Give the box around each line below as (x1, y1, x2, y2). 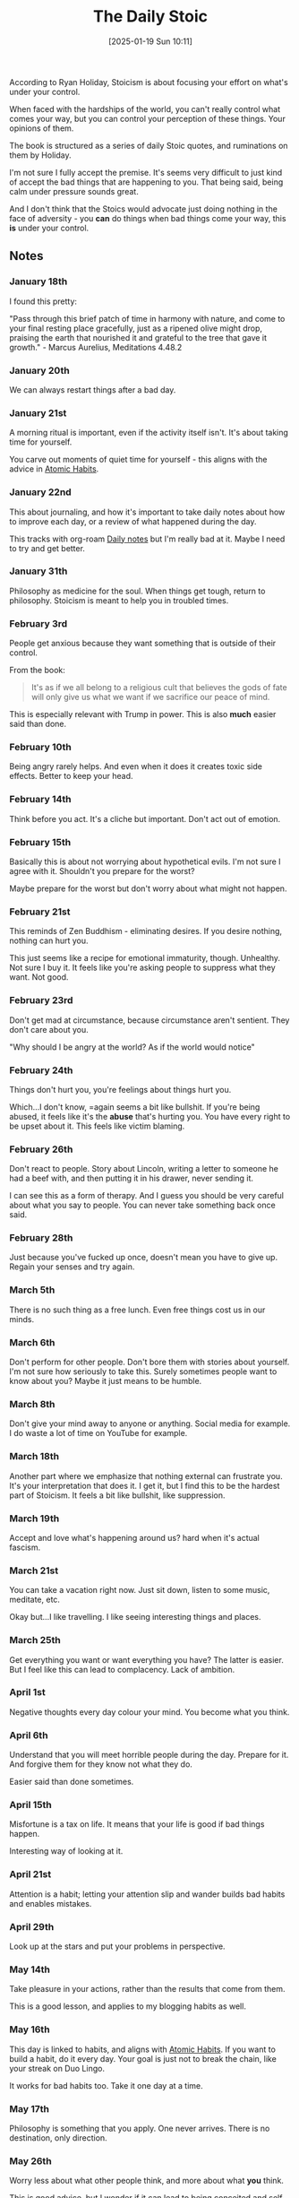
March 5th (9, 1284, 56, 1296)
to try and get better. (9, 542, 85, 553)
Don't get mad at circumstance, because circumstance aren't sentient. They (9, 1015, 290, 1025)
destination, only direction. (9, 2132, 107, 2143)
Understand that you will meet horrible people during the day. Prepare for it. (9, 1750, 289, 1761)
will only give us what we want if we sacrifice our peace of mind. (30, 692, 270, 703)
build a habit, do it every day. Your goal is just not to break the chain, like (9, 2053, 278, 2064)
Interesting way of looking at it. (9, 1846, 124, 1856)
